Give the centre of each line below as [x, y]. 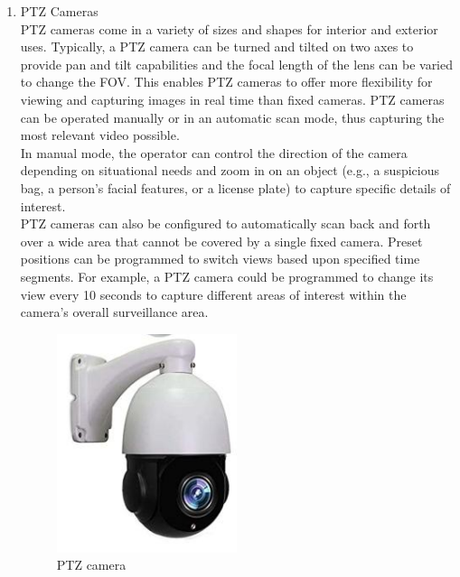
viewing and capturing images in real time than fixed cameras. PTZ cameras [232, 99]
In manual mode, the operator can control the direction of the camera [214, 152]
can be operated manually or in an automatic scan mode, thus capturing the [232, 117]
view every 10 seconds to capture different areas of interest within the [213, 294]
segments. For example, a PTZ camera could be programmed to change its [227, 276]
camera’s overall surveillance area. [114, 312]
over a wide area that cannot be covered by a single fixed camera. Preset [221, 241]
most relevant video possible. [100, 135]
